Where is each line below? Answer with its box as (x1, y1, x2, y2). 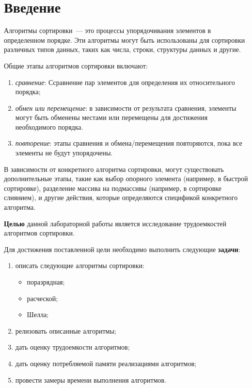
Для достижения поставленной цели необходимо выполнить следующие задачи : (4, 244, 240, 254)
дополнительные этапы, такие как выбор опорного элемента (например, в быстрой (4, 173, 248, 184)
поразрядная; (27, 277, 65, 287)
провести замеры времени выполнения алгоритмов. (15, 374, 167, 385)
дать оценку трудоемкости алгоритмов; (15, 342, 130, 352)
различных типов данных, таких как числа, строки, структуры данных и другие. (4, 44, 241, 54)
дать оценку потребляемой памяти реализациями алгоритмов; (15, 358, 196, 368)
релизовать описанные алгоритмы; (15, 325, 116, 336)
